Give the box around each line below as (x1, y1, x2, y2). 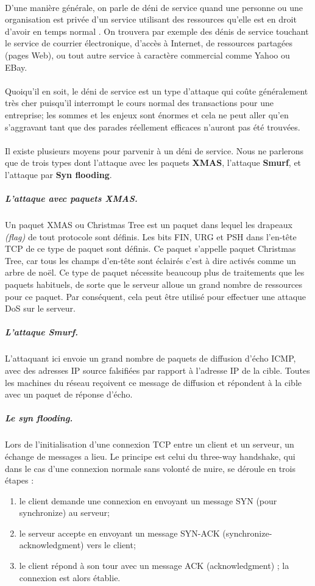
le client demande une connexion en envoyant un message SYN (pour (19, 494, 277, 507)
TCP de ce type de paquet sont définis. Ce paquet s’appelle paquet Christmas (5, 242, 296, 255)
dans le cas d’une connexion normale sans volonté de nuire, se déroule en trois (5, 462, 296, 474)
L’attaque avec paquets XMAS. (5, 192, 138, 205)
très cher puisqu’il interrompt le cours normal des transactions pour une (5, 96, 274, 109)
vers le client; (87, 538, 136, 551)
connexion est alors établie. (19, 571, 121, 584)
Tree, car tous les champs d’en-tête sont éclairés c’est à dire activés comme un (5, 254, 296, 266)
